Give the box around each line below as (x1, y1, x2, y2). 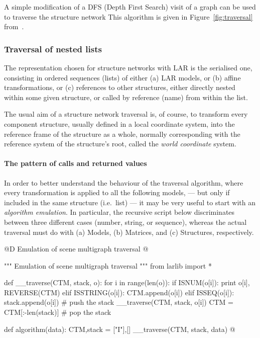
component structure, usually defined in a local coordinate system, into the (4, 118, 235, 129)
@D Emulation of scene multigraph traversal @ (4, 243, 149, 254)
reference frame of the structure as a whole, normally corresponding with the (4, 128, 240, 139)
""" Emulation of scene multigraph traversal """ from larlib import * (4, 260, 212, 271)
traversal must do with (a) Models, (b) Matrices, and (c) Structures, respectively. (4, 226, 254, 237)
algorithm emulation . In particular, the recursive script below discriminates (4, 207, 235, 217)
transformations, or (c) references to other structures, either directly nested (4, 82, 235, 93)
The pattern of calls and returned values (4, 158, 147, 168)
